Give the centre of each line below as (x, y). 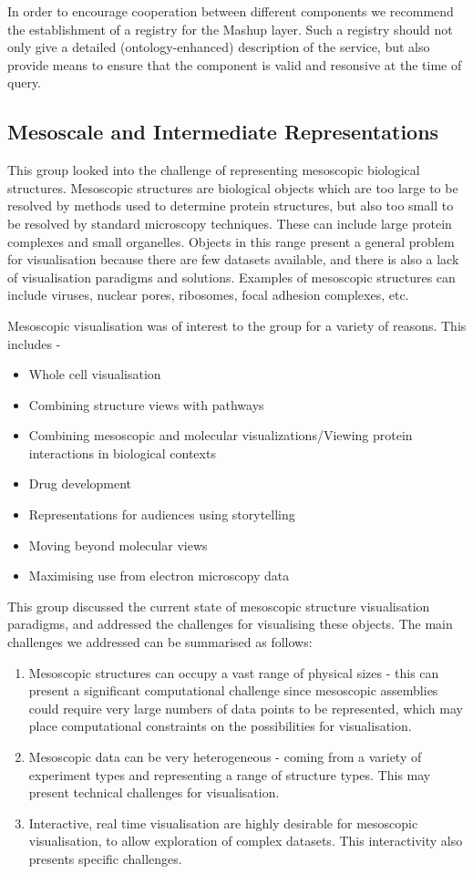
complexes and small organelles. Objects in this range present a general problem (231, 241)
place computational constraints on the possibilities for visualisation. (220, 726)
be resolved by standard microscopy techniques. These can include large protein (230, 223)
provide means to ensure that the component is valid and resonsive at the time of (235, 64)
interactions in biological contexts (122, 452)
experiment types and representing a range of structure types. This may (230, 774)
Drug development (80, 483)
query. (25, 82)
